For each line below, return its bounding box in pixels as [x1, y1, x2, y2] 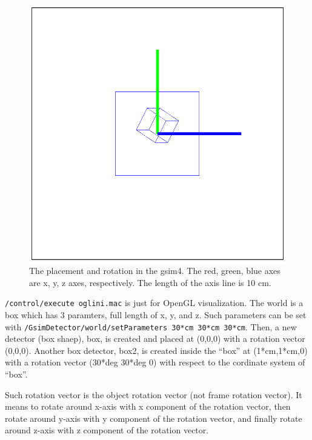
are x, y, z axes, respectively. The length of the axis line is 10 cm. [29, 276, 271, 288]
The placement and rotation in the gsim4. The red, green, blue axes [29, 264, 280, 277]
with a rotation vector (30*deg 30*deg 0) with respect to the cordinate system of [5, 356, 305, 368]
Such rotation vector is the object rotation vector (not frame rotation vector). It [5, 388, 302, 401]
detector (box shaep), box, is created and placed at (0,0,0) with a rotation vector [5, 332, 305, 345]
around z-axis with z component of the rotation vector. [5, 424, 209, 436]
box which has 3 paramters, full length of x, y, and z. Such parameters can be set [5, 308, 307, 321]
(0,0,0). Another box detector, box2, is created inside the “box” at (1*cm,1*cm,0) [5, 344, 308, 356]
